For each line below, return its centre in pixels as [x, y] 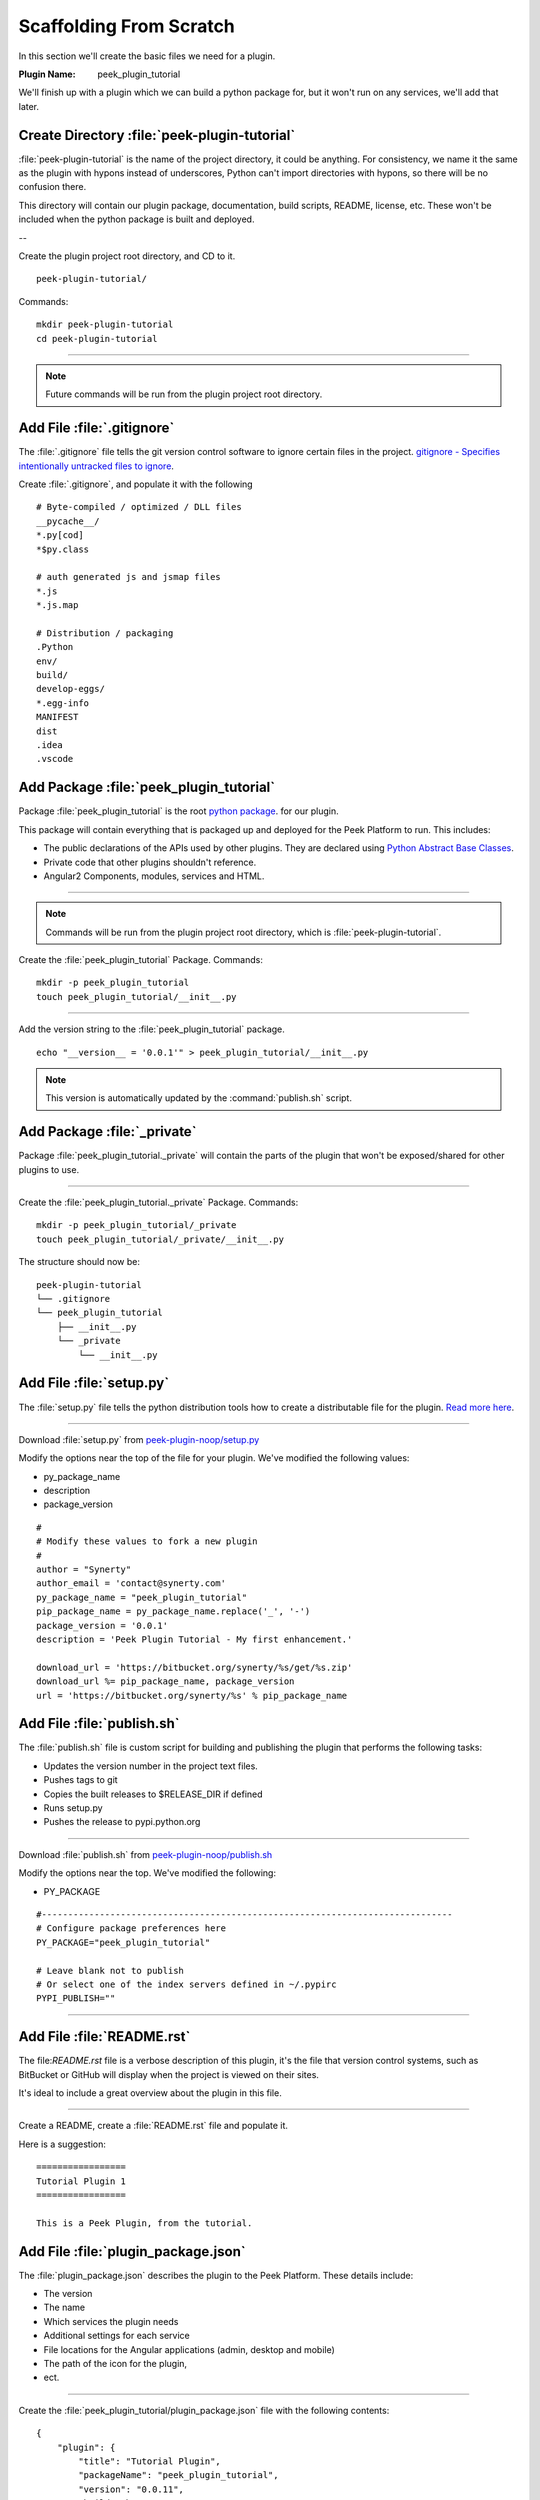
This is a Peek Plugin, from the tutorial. [144, 2223]
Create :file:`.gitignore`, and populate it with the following [136, 484]
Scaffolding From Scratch [126, 26]
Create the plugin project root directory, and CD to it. [127, 256]
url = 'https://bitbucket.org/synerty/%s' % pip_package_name [192, 1695]
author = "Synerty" [84, 1569]
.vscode [55, 759]
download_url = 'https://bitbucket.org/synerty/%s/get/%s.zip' [194, 1667]
